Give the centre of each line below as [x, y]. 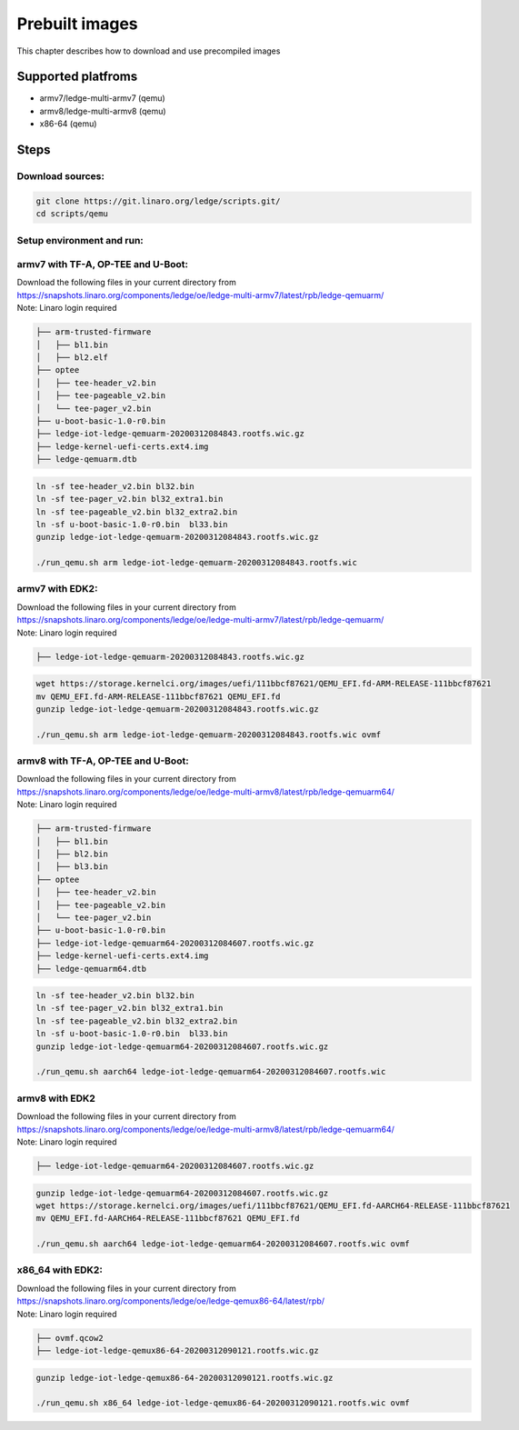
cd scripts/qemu [72, 214]
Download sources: [60, 176]
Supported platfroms [77, 77]
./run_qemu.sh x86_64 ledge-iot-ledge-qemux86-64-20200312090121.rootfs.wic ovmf [223, 1403]
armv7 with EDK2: [57, 589]
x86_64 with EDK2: [60, 1270]
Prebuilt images [77, 24]
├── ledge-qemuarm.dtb [86, 460]
